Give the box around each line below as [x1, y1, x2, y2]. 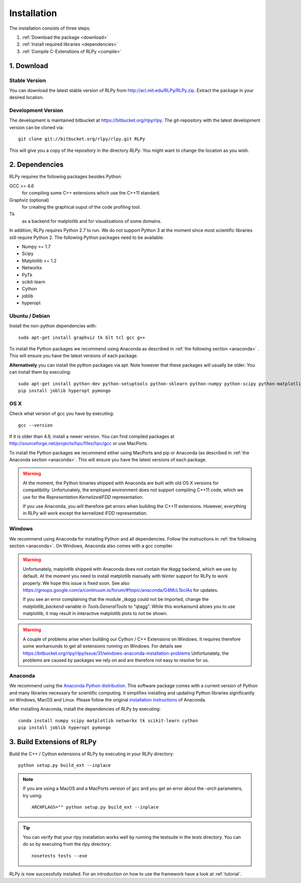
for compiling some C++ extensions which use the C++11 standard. [22, 190, 161, 196]
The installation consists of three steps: [9, 25, 91, 31]
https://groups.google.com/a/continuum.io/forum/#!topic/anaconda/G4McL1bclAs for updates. [23, 587, 219, 593]
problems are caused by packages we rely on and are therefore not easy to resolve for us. [23, 657, 209, 663]
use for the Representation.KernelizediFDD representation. [23, 494, 144, 500]
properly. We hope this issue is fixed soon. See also [23, 580, 130, 586]
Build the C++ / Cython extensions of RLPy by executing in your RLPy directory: [9, 751, 174, 757]
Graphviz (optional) [9, 197, 50, 203]
